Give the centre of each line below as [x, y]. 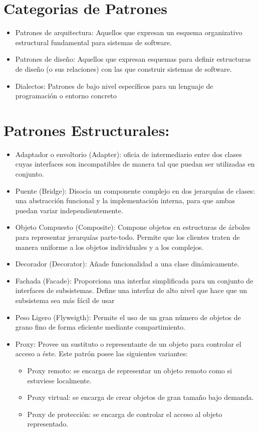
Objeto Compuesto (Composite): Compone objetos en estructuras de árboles [133, 227]
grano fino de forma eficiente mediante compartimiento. [100, 327]
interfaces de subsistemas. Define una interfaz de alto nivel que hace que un [131, 290]
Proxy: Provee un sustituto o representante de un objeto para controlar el [128, 343]
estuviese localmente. [59, 380]
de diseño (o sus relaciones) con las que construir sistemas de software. [123, 68]
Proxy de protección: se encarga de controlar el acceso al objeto [125, 414]
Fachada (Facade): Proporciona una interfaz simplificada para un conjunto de [134, 280]
